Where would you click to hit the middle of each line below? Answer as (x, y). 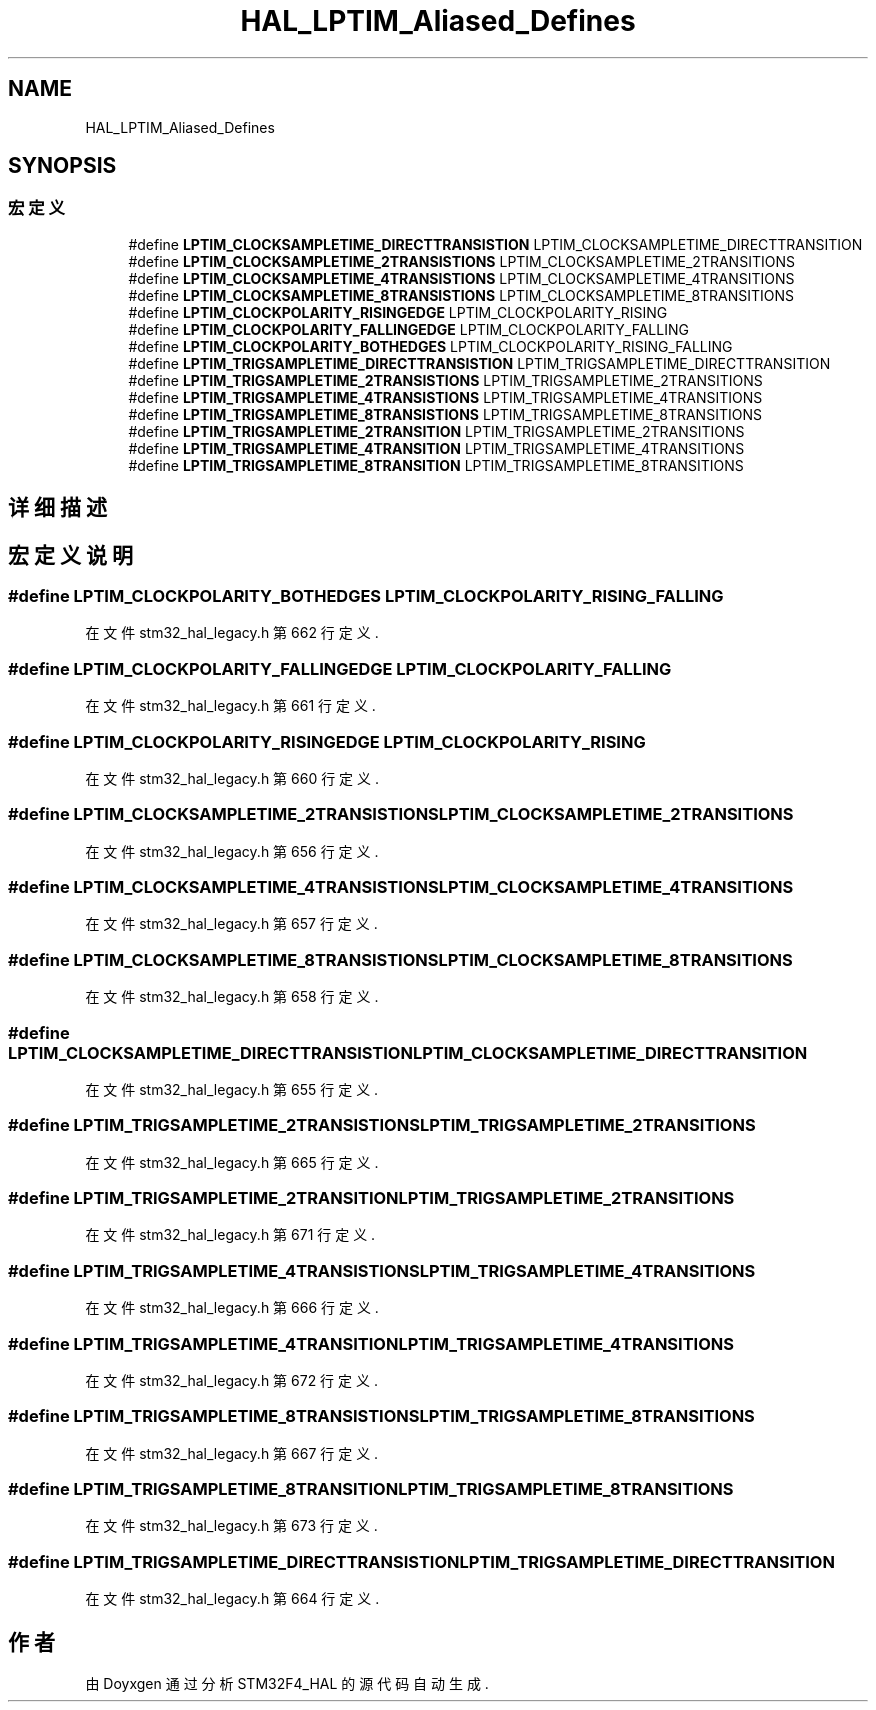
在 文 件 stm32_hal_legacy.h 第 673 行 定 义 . (231, 1526)
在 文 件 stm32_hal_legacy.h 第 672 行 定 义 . (231, 1380)
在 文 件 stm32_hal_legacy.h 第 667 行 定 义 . (232, 1453)
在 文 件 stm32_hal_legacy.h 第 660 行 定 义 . (232, 778)
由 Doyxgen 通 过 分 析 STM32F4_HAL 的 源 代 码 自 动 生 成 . (287, 1684)
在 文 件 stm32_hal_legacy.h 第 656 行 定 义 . (232, 851)
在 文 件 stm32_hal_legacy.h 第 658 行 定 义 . (232, 997)
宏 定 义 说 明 (70, 555)
